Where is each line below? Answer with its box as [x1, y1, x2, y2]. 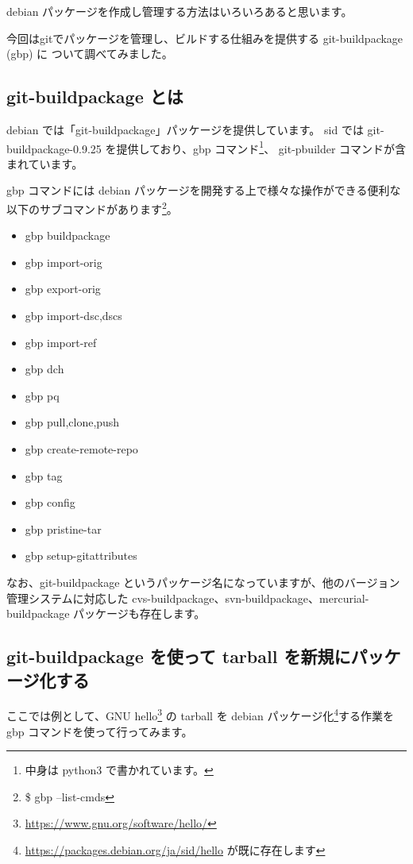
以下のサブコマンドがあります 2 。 [6, 199, 178, 217]
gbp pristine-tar [25, 520, 102, 537]
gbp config [25, 494, 75, 511]
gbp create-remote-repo [25, 441, 138, 457]
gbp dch [25, 361, 64, 377]
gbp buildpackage [25, 227, 110, 244]
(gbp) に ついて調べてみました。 [6, 45, 173, 62]
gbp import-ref [25, 334, 97, 350]
